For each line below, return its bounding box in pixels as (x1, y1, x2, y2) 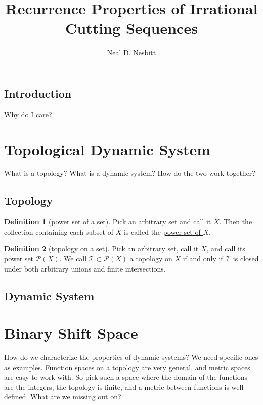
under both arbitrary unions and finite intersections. (4, 263, 166, 274)
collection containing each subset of (4, 226, 113, 237)
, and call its (206, 243, 245, 254)
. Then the (219, 216, 252, 227)
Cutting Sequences (65, 18, 198, 38)
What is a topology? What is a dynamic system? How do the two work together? (4, 168, 255, 178)
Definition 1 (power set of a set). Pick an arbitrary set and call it (4, 216, 211, 227)
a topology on (129, 253, 172, 264)
